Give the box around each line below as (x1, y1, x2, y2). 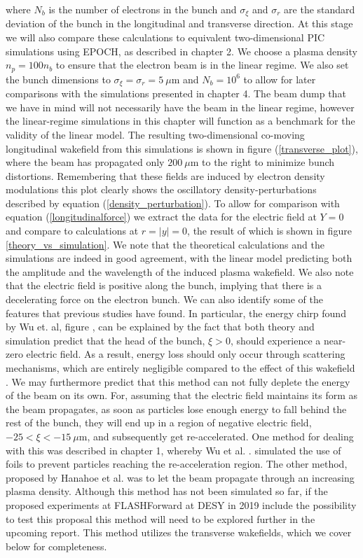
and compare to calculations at (6, 223, 139, 238)
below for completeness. (6, 538, 107, 553)
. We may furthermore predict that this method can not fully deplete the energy (6, 374, 350, 389)
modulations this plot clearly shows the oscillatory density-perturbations (6, 182, 317, 197)
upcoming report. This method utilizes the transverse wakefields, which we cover (6, 525, 352, 540)
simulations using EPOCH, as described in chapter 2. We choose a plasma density (6, 43, 357, 58)
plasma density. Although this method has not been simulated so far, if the (6, 484, 328, 498)
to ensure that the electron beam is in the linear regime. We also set (55, 57, 349, 72)
